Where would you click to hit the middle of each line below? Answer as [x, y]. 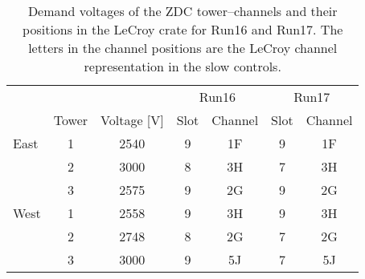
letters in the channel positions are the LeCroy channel [183, 48]
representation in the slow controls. [182, 66]
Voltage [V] [132, 120]
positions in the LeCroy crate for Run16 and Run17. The [183, 29]
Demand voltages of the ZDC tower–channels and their [182, 11]
